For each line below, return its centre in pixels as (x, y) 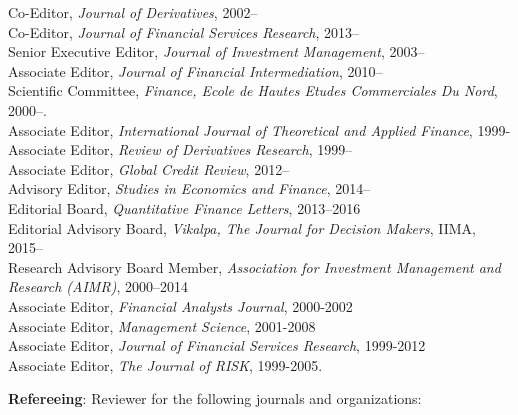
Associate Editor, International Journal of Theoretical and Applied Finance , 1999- (259, 129)
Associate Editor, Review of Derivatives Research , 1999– (180, 149)
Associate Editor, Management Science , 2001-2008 (162, 325)
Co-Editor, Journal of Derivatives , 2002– (133, 12)
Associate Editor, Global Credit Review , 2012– (149, 168)
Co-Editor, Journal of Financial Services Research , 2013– (184, 31)
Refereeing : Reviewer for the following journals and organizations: (215, 398)
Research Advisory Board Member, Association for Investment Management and (254, 266)
